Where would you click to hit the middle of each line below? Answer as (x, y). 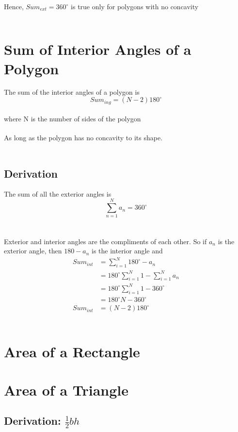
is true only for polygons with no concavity (135, 6)
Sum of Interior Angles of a (98, 49)
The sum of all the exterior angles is (58, 193)
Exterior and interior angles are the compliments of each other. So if (105, 241)
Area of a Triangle (66, 390)
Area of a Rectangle (72, 352)
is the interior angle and (127, 251)
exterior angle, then (33, 251)
